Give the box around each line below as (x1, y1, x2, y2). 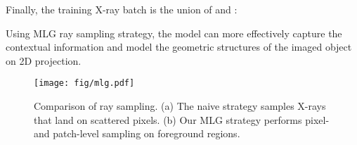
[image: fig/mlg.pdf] (34, 78, 135, 89)
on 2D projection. (6, 53, 82, 68)
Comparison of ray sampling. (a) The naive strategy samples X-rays (34, 99, 326, 113)
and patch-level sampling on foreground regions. (34, 126, 240, 141)
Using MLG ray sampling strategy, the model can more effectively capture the (6, 25, 342, 40)
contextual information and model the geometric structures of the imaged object (6, 39, 352, 54)
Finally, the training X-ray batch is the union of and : (6, 2, 238, 16)
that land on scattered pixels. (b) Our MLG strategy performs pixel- (34, 112, 330, 127)
